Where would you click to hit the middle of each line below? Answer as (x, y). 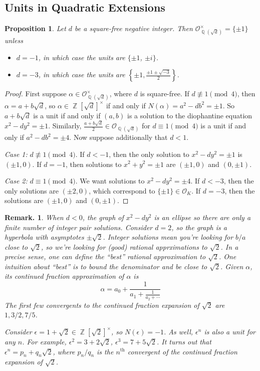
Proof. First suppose (36, 94)
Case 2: (16, 181)
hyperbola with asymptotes (44, 237)
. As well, (179, 331)
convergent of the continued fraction (182, 351)
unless (14, 40)
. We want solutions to (110, 181)
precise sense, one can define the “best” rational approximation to (105, 256)
